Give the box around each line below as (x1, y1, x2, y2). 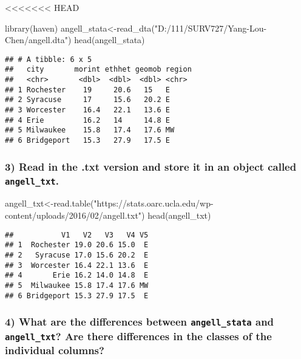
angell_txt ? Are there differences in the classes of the (5, 328, 272, 343)
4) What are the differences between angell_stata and (5, 314, 274, 329)
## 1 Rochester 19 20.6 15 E (5, 85, 171, 94)
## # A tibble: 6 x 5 (5, 55, 92, 64)
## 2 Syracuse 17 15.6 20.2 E (5, 95, 171, 104)
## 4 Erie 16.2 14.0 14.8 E (5, 271, 149, 280)
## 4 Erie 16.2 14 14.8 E (5, 115, 171, 125)
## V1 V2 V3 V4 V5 (5, 230, 149, 239)
